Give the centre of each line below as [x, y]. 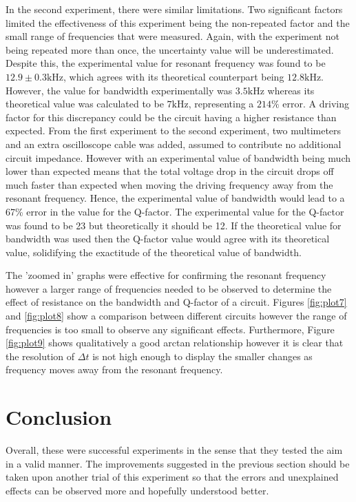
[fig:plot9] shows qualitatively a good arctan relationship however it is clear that [175, 343]
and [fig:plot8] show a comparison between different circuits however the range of [176, 316]
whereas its [291, 90]
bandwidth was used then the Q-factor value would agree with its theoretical [168, 239]
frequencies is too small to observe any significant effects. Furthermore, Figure [170, 329]
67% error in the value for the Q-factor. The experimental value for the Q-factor [175, 211]
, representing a [221, 104]
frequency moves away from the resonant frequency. [114, 369]
